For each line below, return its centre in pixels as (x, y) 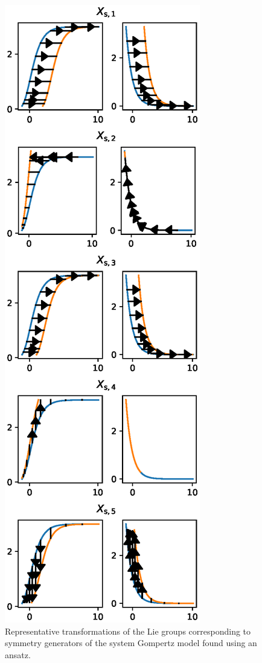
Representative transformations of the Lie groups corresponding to (128, 631)
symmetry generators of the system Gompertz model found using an (131, 643)
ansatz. (18, 654)
